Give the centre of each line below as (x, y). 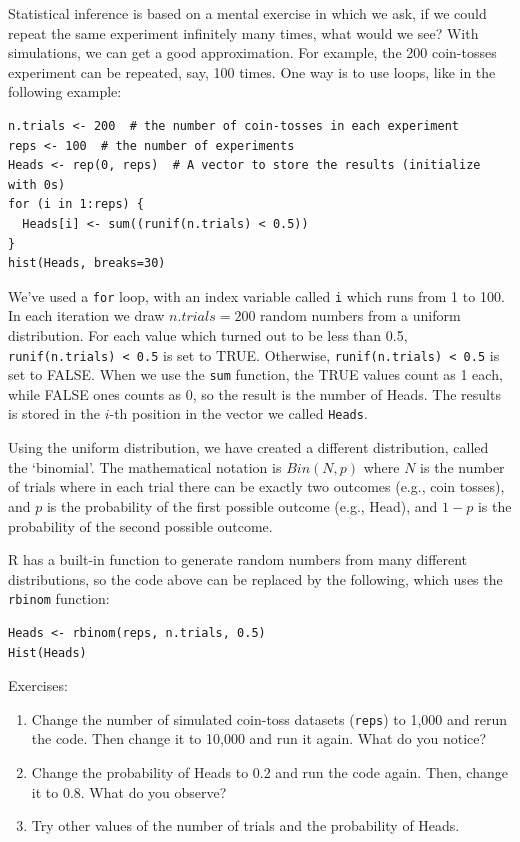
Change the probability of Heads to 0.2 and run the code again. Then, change (269, 771)
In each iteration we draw (86, 315)
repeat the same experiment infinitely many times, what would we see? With (243, 32)
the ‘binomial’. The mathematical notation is (145, 466)
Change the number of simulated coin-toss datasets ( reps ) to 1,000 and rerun (269, 718)
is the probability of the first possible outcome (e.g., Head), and (242, 505)
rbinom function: (59, 598)
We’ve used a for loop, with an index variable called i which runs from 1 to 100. (256, 295)
